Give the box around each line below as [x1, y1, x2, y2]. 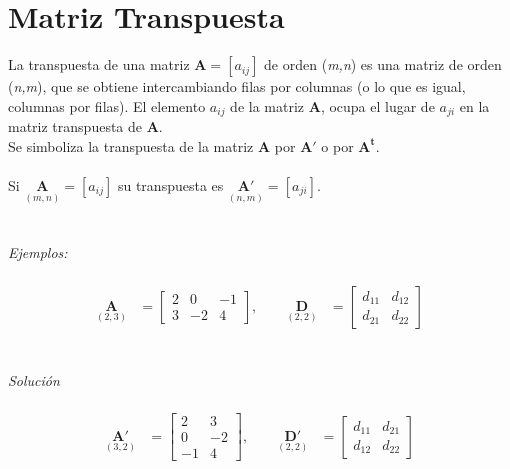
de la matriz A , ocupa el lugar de [230, 95, 435, 116]
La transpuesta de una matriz [8, 54, 190, 75]
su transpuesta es [117, 174, 224, 195]
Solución [8, 369, 60, 390]
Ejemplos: [8, 242, 68, 263]
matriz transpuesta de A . [8, 116, 163, 137]
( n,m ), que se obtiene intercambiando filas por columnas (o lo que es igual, [8, 76, 466, 97]
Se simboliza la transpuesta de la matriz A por [8, 135, 296, 156]
